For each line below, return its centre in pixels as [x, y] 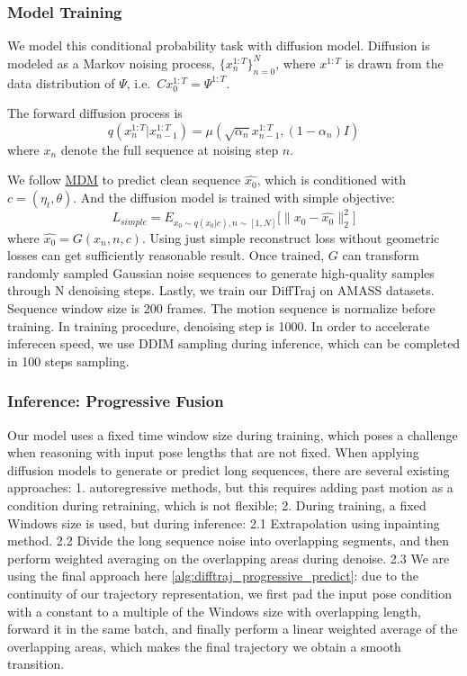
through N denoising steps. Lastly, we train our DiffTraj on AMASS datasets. [221, 290]
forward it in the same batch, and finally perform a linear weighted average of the [233, 629]
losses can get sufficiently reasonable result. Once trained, [166, 255]
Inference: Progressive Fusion [116, 401]
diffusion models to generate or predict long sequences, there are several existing [229, 469]
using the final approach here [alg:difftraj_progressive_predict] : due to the [213, 576]
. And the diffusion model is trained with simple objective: [234, 197]
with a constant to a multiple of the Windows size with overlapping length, [214, 611]
